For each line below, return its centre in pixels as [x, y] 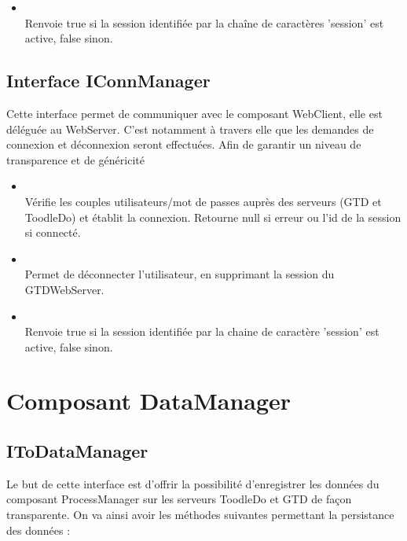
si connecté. [53, 232]
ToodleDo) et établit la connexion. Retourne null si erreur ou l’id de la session [213, 217]
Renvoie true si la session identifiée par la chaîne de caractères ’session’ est [204, 22]
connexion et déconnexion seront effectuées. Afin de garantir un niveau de [184, 144]
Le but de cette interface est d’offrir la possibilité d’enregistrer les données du [193, 483]
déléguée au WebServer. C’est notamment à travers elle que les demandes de [190, 129]
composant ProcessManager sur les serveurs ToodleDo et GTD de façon [179, 499]
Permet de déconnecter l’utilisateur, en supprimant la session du [180, 274]
